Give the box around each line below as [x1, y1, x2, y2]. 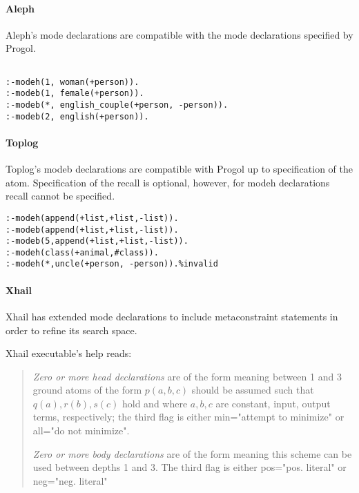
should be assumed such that [191, 383, 314, 397]
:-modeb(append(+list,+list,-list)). [6, 224, 179, 235]
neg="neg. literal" [32, 473, 108, 487]
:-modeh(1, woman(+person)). [6, 77, 139, 87]
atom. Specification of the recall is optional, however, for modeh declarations [6, 175, 330, 189]
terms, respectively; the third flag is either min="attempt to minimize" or [32, 409, 345, 424]
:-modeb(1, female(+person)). [6, 88, 144, 99]
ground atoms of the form [32, 383, 142, 397]
